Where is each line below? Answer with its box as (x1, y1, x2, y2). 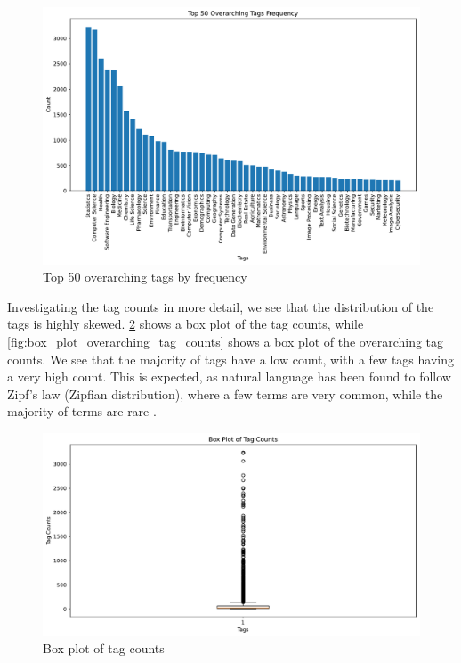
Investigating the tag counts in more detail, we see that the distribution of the (7, 297, 434, 315)
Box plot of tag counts (43, 639, 165, 658)
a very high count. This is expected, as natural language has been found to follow (7, 367, 451, 386)
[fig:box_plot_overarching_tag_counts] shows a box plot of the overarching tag (7, 331, 444, 350)
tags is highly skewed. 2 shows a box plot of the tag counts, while (7, 315, 364, 333)
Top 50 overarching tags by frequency (43, 267, 247, 286)
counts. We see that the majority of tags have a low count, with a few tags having (7, 349, 454, 368)
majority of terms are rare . (7, 402, 157, 421)
